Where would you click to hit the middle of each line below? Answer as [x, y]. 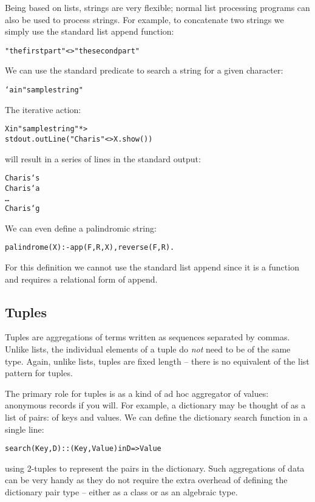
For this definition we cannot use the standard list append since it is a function [152, 267]
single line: [25, 429]
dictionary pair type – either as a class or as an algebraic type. [121, 492]
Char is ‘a [22, 188]
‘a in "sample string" [44, 90]
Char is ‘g [22, 209]
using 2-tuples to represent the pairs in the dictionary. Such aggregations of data [155, 468]
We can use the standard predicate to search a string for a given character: [144, 70]
